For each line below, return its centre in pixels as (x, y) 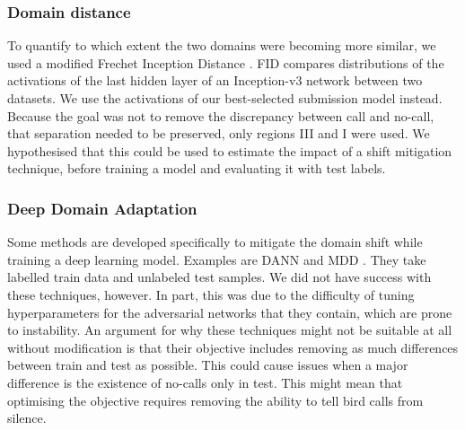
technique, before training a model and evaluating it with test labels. (197, 168)
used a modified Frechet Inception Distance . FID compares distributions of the (226, 62)
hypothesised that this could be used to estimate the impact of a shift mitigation (230, 150)
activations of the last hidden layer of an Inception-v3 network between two (215, 80)
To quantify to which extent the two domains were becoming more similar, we (222, 45)
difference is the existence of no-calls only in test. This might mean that (205, 382)
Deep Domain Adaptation (102, 208)
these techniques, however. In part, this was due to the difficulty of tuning (211, 294)
